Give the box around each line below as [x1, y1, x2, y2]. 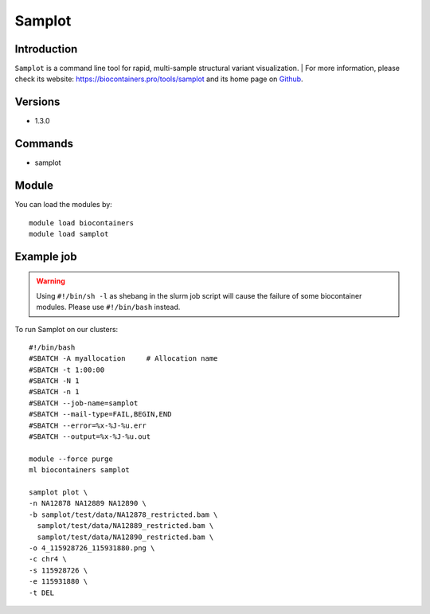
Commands [14, 137, 74, 151]
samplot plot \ [29, 488, 88, 497]
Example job [14, 249, 77, 263]
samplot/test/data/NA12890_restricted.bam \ [37, 532, 214, 542]
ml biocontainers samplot [29, 466, 131, 475]
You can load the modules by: [14, 200, 113, 209]
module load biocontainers [29, 218, 135, 227]
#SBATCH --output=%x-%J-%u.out [29, 432, 151, 441]
